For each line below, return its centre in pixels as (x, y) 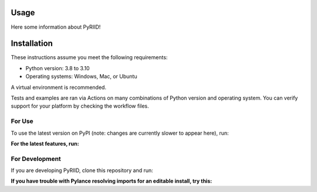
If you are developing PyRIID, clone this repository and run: (82, 170)
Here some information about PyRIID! (56, 27)
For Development (36, 159)
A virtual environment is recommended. (59, 87)
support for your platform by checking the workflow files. (80, 106)
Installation (32, 44)
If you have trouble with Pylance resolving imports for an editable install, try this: (112, 181)
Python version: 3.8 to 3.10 (58, 68)
